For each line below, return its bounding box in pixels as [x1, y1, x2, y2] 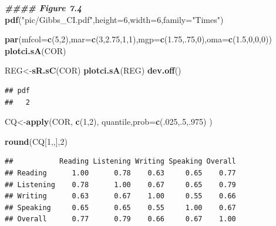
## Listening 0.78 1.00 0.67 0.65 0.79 [5, 180, 236, 189]
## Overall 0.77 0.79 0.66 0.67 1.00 [5, 215, 236, 224]
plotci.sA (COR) [5, 44, 66, 56]
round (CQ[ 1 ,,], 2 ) [5, 135, 68, 147]
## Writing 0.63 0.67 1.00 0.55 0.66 [5, 192, 236, 201]
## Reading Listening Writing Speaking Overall [5, 157, 236, 166]
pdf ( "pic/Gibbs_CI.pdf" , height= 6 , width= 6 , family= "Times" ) [5, 13, 224, 25]
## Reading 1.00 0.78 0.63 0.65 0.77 [5, 168, 236, 177]
